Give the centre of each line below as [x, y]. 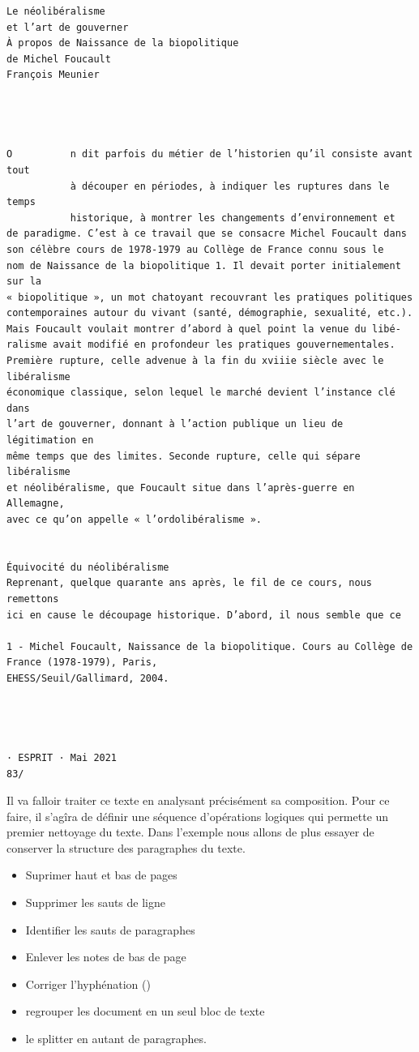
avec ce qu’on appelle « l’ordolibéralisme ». [134, 520]
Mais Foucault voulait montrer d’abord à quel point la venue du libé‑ [204, 329]
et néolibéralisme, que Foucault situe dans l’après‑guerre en [181, 488]
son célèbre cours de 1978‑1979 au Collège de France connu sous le [195, 249]
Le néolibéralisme [56, 11]
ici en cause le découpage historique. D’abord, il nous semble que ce [204, 615]
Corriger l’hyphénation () [88, 984]
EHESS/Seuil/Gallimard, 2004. [88, 678]
